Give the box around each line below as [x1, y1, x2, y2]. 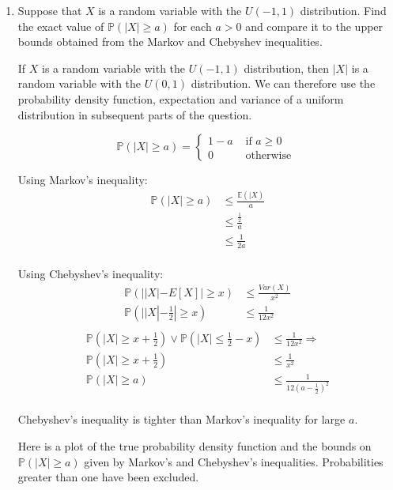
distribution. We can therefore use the [191, 75, 376, 92]
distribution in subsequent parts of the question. [17, 106, 252, 122]
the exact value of [17, 17, 104, 34]
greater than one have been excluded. [17, 469, 199, 485]
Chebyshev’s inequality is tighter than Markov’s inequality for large [17, 411, 346, 428]
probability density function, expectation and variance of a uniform [17, 90, 344, 107]
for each [173, 17, 212, 34]
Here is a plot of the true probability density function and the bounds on [17, 437, 372, 454]
